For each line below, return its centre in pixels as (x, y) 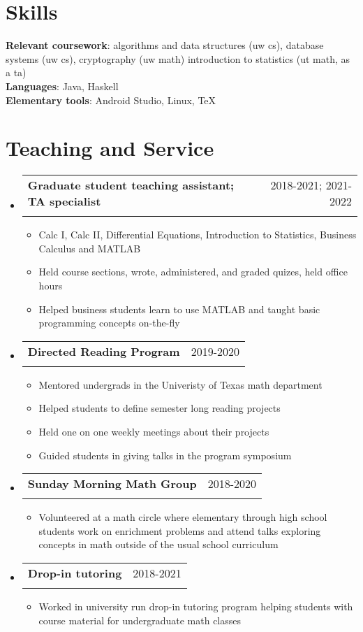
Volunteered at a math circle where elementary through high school (183, 517)
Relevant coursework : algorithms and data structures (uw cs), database (165, 45)
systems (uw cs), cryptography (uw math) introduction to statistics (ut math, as (178, 58)
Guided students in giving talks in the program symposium (165, 455)
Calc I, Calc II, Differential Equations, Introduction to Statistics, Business (198, 235)
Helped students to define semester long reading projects (160, 408)
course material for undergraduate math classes (140, 620)
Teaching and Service (110, 148)
